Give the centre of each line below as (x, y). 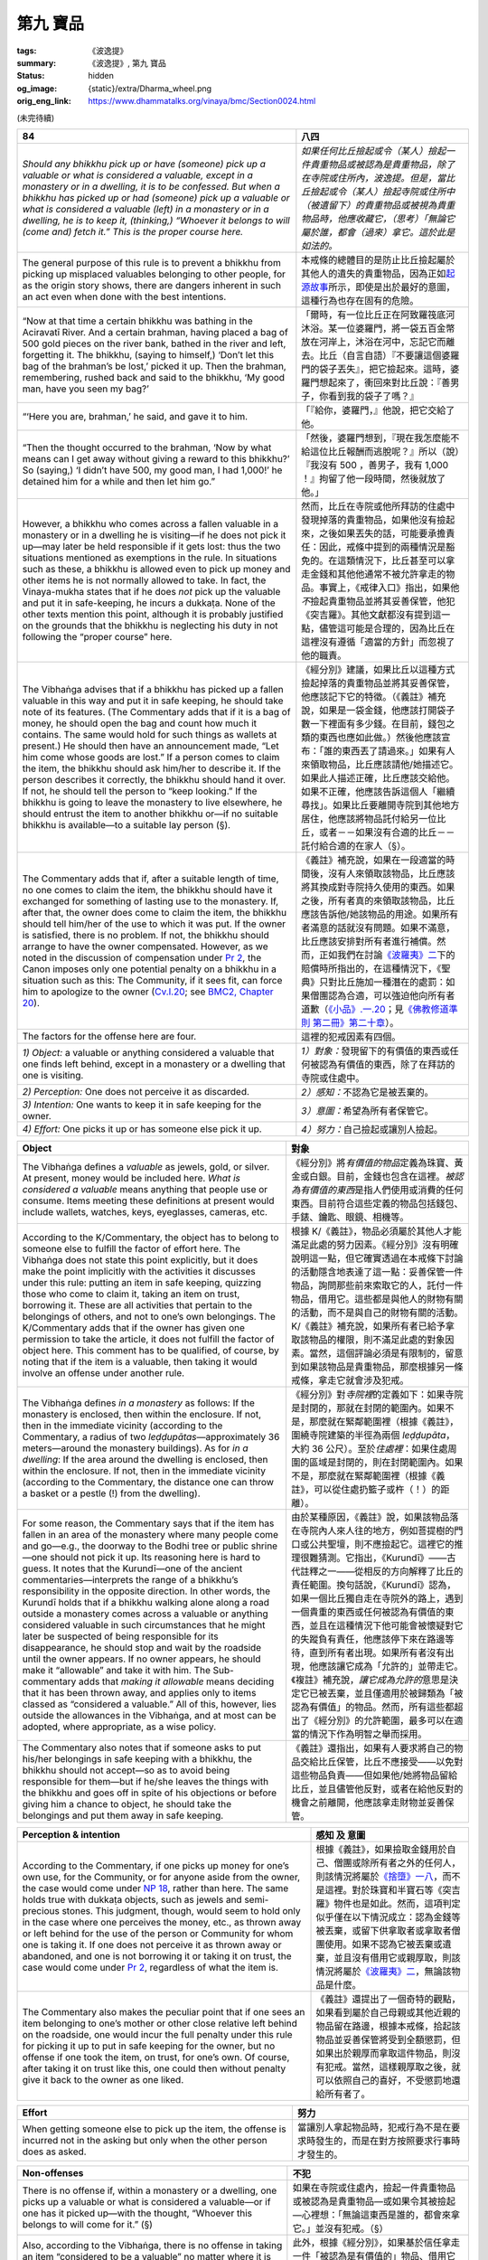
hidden (101, 76)
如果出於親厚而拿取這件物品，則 (384, 2053)
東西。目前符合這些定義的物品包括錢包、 (377, 1203)
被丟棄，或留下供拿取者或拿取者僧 (388, 1930)
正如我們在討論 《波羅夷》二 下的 (387, 955)
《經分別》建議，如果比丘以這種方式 (378, 669)
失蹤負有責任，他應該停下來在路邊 (372, 1639)
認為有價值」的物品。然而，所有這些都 (372, 1707)
